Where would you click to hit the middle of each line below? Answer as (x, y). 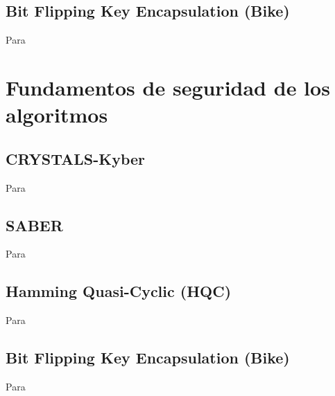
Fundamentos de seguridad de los (168, 87)
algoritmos (57, 115)
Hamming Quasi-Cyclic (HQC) (119, 291)
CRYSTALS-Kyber (76, 158)
